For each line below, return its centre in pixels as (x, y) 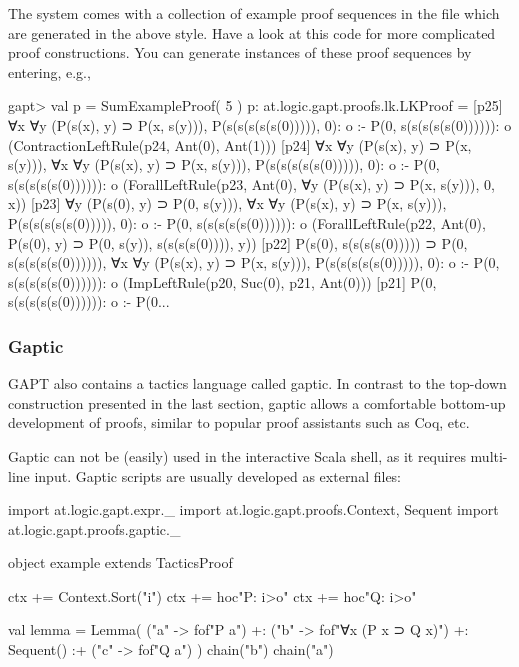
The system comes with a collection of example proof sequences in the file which (254, 13)
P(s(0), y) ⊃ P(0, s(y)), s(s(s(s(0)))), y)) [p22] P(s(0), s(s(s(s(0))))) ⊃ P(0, (238, 242)
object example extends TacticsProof (120, 562)
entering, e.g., (49, 71)
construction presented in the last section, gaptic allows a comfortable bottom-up (257, 402)
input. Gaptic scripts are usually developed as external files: (218, 475)
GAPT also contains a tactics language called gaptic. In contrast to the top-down (257, 383)
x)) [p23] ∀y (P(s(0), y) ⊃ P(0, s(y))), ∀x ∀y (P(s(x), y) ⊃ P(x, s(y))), (227, 203)
